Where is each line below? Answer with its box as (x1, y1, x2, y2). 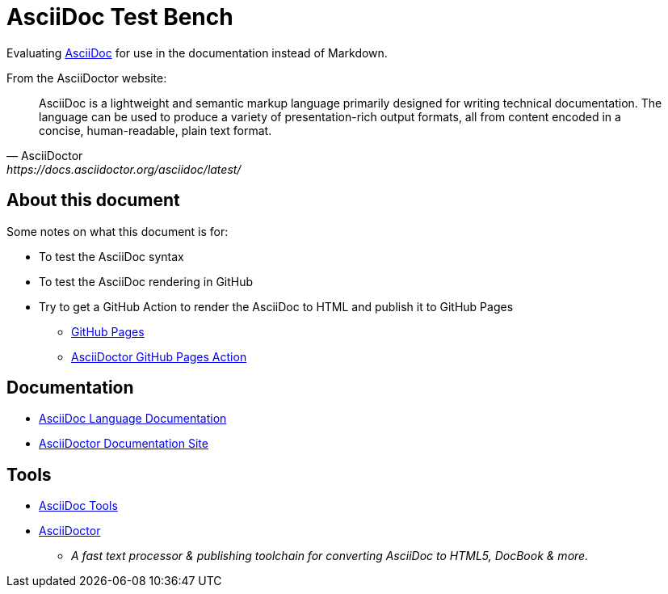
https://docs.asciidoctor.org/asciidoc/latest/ (6, 162, 242, 176)
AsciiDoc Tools (39, 499, 118, 513)
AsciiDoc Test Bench (6, 3, 233, 31)
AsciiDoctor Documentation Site (39, 436, 208, 451)
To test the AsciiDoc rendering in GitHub (39, 274, 254, 289)
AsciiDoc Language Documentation (39, 411, 227, 426)
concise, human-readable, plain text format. (39, 123, 272, 137)
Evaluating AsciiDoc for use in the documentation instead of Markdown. (6, 45, 388, 60)
